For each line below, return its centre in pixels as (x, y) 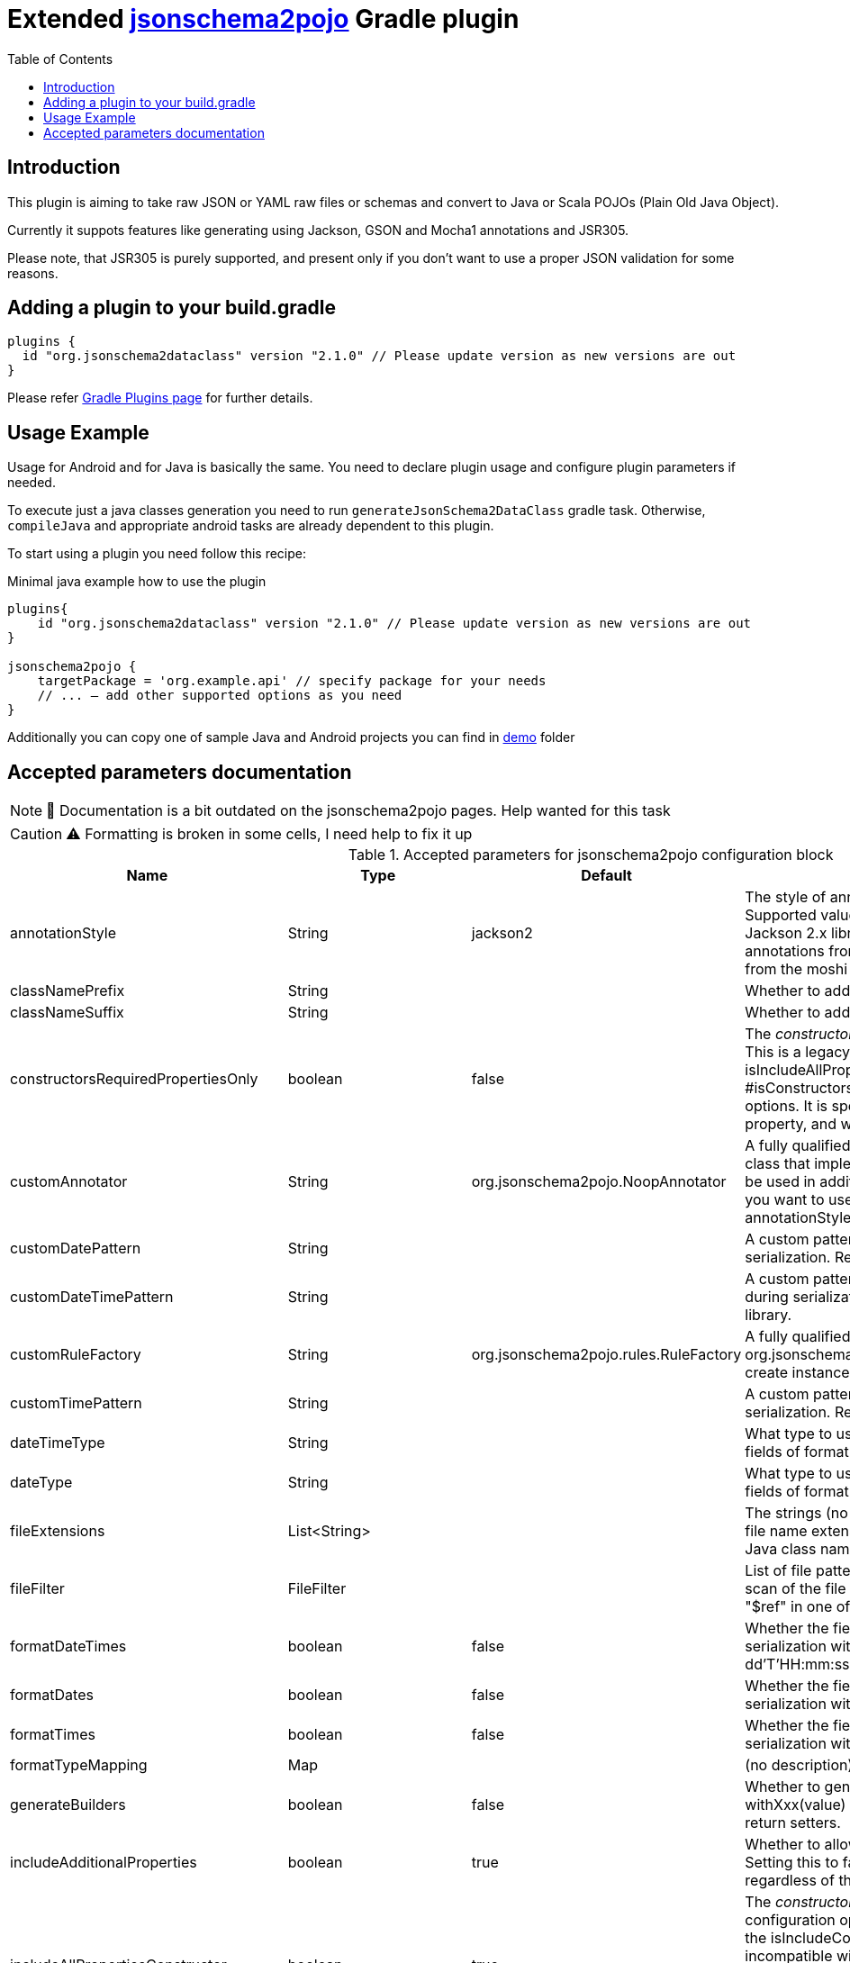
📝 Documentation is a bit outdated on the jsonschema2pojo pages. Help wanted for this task (358, 811)
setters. (815, 1823)
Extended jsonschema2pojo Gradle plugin (263, 19)
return (765, 1823)
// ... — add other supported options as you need (220, 696)
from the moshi (796, 969)
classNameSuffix (67, 1013)
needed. (32, 483)
